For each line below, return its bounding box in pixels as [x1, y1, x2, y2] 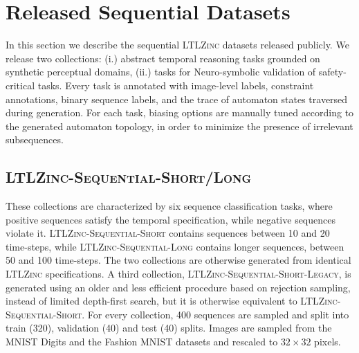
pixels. [314, 334, 341, 349]
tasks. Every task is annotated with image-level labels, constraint [37, 78, 314, 92]
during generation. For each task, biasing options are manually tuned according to [6, 105, 354, 120]
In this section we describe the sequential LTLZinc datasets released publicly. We [6, 37, 349, 52]
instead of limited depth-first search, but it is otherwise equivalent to [6, 293, 297, 308]
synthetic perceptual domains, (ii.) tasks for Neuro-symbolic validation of [6, 64, 316, 79]
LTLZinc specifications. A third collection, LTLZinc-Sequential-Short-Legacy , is [6, 266, 351, 281]
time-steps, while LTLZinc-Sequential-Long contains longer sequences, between [6, 239, 344, 253]
